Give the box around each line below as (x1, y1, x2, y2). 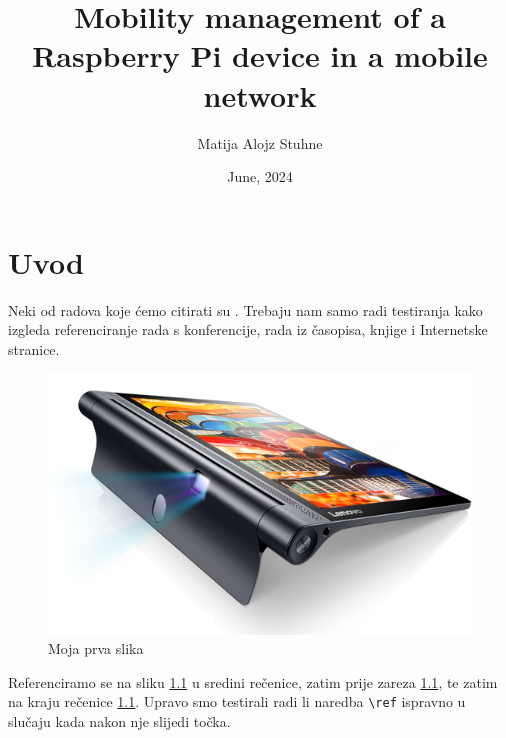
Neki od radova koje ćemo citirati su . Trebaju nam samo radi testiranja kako (8, 299, 483, 320)
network (203, 74, 317, 115)
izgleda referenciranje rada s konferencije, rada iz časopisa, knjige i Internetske (8, 319, 488, 340)
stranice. (8, 338, 60, 359)
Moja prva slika (48, 638, 144, 659)
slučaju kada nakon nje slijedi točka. (8, 711, 231, 732)
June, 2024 (227, 166, 293, 187)
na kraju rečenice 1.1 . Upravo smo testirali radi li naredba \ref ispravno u (8, 691, 466, 712)
